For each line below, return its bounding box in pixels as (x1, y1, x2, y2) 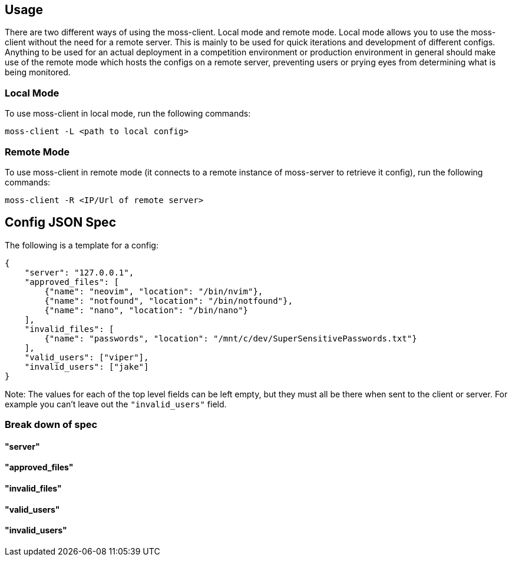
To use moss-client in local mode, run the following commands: (5, 108, 251, 119)
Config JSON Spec (5, 215, 116, 230)
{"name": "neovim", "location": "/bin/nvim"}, (44, 286, 263, 296)
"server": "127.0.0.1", (24, 267, 134, 277)
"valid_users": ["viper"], (24, 352, 149, 362)
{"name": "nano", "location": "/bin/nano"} (44, 305, 249, 315)
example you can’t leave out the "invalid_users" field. (5, 399, 227, 409)
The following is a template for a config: (5, 240, 158, 250)
